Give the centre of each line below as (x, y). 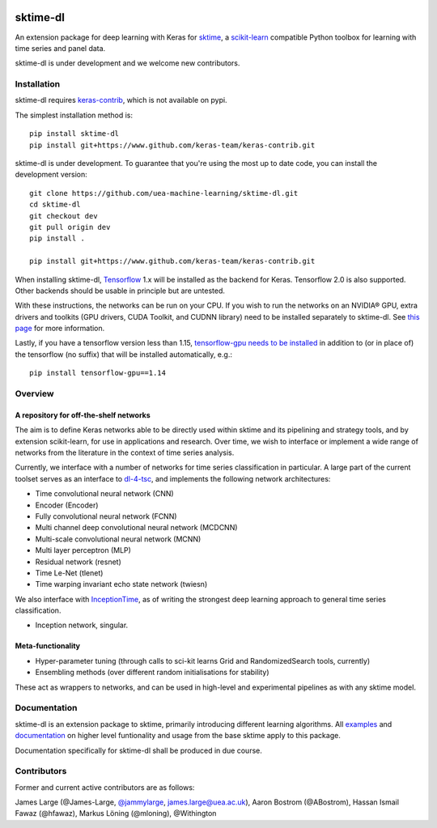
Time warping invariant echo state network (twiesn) (121, 584)
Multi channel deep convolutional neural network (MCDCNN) (136, 528)
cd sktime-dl (55, 205)
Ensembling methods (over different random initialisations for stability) (153, 673)
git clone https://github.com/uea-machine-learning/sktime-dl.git (164, 193)
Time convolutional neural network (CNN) (104, 494)
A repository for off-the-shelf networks (83, 415)
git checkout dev (64, 216)
